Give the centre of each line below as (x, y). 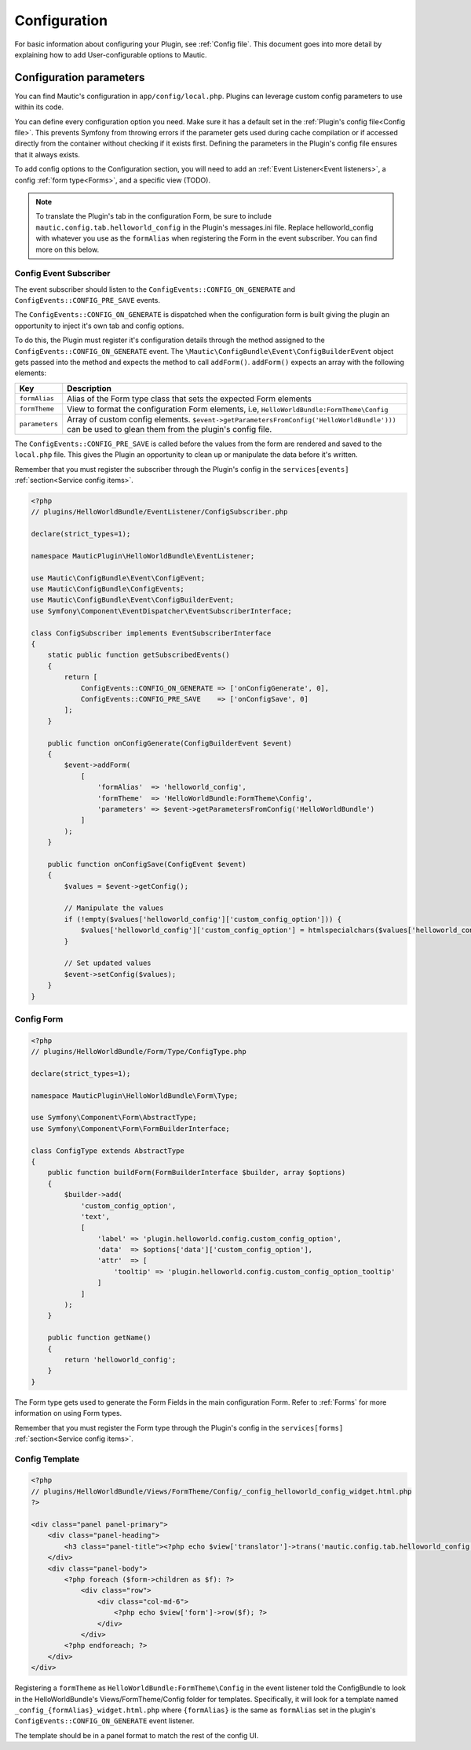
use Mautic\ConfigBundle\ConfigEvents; (108, 589)
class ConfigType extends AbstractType (108, 1151)
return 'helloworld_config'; (120, 1359)
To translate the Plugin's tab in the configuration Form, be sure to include (154, 216)
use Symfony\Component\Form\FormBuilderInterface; (131, 1128)
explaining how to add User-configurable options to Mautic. (111, 54)
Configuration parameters (80, 77)
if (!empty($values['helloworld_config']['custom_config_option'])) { (203, 919)
